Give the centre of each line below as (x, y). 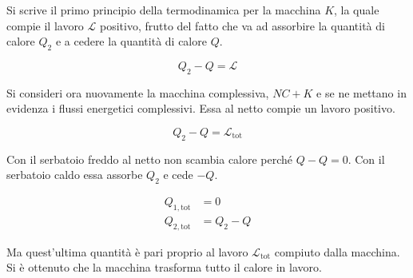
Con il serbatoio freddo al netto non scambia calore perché (150, 159)
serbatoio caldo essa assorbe (75, 175)
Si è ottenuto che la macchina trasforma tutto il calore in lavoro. (164, 267)
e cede (178, 175)
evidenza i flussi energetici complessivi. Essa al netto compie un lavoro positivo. (201, 108)
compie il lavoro (45, 25)
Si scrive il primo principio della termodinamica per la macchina (164, 10)
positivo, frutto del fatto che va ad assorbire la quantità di (242, 25)
